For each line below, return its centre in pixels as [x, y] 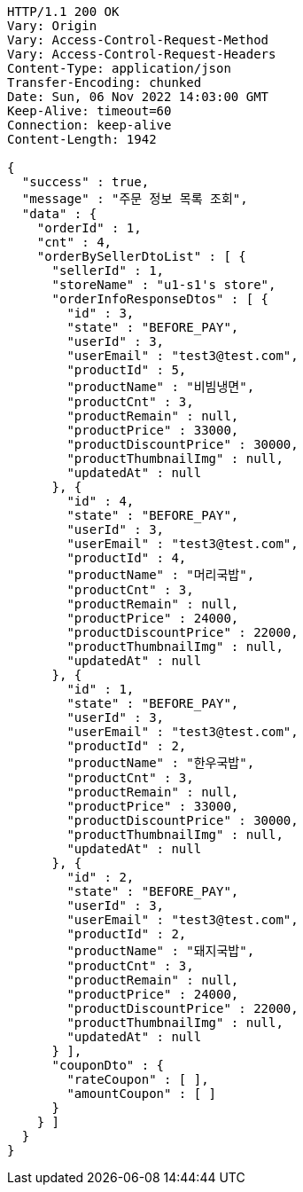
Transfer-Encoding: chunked [105, 82]
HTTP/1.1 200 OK [63, 12]
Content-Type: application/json [119, 68]
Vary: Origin [52, 26]
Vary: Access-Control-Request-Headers [142, 54]
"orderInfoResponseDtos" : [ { [160, 299]
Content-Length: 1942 [82, 139]
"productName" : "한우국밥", [161, 763]
